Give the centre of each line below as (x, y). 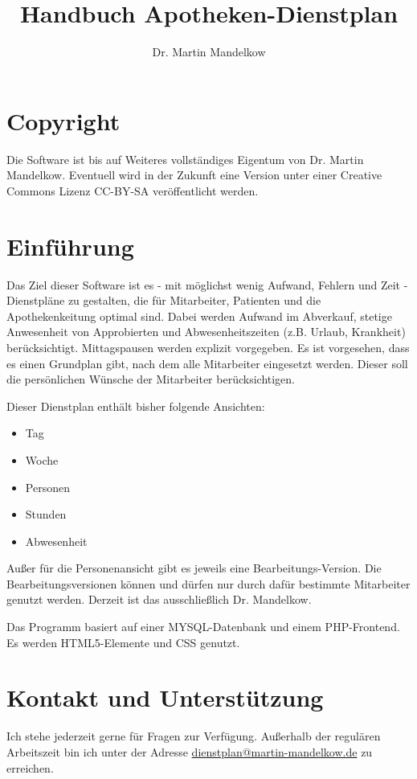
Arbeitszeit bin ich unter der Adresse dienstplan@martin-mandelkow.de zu (190, 751)
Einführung (70, 246)
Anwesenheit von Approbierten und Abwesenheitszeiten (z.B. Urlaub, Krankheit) (206, 332)
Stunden (46, 514)
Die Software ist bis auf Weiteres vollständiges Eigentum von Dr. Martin (185, 159)
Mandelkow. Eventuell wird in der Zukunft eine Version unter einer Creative (194, 175)
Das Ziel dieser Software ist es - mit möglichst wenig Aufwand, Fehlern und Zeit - (207, 284)
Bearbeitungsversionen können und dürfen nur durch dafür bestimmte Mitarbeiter (208, 583)
